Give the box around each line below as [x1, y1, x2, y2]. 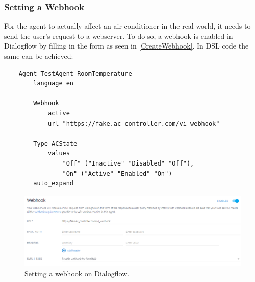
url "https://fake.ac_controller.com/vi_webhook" [47, 120, 220, 127]
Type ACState [33, 139, 78, 147]
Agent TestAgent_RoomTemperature [18, 69, 132, 77]
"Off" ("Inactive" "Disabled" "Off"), [62, 159, 194, 167]
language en [33, 80, 74, 87]
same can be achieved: [4, 51, 73, 61]
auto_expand [33, 180, 74, 187]
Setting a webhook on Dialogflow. [24, 268, 130, 279]
